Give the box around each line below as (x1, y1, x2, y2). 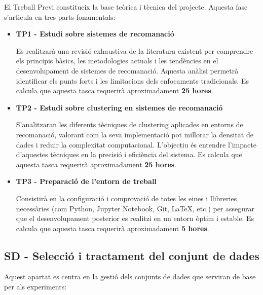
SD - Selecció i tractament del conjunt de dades (4, 247, 259, 263)
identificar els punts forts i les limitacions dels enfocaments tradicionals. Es (16, 75, 249, 86)
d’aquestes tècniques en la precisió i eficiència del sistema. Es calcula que (16, 149, 242, 160)
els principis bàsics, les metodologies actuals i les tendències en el (16, 55, 218, 66)
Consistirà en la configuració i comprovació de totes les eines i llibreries (16, 193, 237, 203)
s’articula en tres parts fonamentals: (4, 11, 116, 22)
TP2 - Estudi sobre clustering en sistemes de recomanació (16, 102, 223, 113)
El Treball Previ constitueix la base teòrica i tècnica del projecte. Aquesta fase (4, 2, 248, 12)
